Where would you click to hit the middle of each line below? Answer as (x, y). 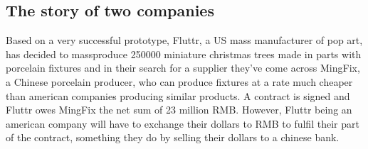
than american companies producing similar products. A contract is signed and (178, 95)
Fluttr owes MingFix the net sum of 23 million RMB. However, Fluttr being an (179, 110)
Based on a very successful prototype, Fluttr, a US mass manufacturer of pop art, (184, 40)
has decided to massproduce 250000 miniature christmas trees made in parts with (184, 54)
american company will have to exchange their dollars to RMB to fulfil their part (183, 123)
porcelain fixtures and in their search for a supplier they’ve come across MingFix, (183, 68)
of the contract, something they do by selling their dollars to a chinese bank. (173, 137)
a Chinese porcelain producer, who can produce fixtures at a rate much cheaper (179, 81)
